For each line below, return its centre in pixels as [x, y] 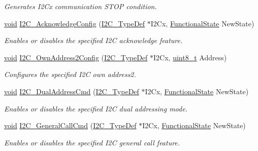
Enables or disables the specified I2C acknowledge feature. [93, 40]
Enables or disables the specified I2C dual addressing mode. [96, 108]
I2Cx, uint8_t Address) [190, 57]
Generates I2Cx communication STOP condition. [80, 6]
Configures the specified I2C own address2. [70, 74]
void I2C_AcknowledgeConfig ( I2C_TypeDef [75, 23]
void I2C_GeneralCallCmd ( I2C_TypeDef [70, 125]
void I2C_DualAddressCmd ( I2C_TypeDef [72, 91]
